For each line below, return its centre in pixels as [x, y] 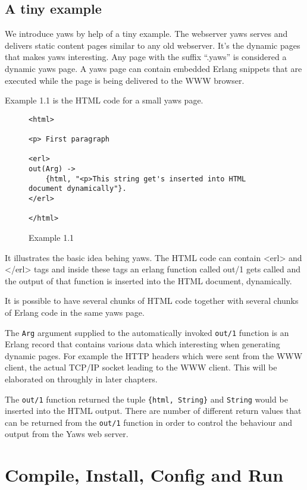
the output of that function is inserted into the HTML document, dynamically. [148, 280]
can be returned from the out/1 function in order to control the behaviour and [148, 422]
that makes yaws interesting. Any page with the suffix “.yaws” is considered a [146, 57]
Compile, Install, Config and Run [144, 475]
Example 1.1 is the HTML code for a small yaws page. [104, 100]
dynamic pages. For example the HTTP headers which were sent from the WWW [154, 355]
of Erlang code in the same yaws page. [75, 312]
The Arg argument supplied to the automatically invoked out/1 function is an [147, 332]
